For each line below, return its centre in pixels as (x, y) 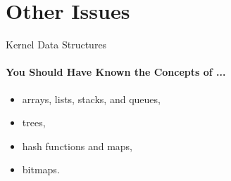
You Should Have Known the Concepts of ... (116, 72)
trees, (34, 122)
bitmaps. (41, 169)
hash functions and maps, (77, 146)
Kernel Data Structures (56, 45)
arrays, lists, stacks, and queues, (91, 99)
